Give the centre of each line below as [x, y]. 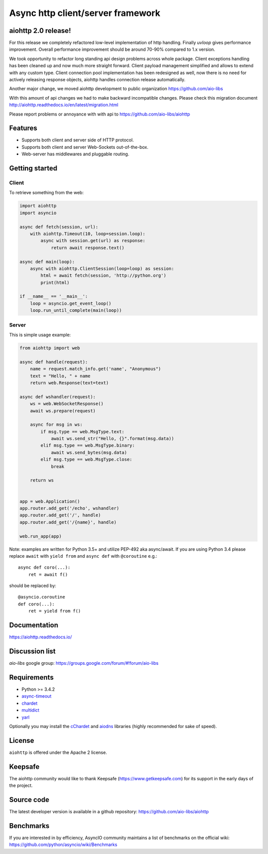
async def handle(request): [54, 362]
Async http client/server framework [85, 13]
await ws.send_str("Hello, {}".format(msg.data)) [112, 439]
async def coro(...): [44, 567]
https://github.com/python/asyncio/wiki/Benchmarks [63, 845]
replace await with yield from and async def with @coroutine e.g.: [83, 556]
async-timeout [36, 696]
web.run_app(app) [41, 536]
